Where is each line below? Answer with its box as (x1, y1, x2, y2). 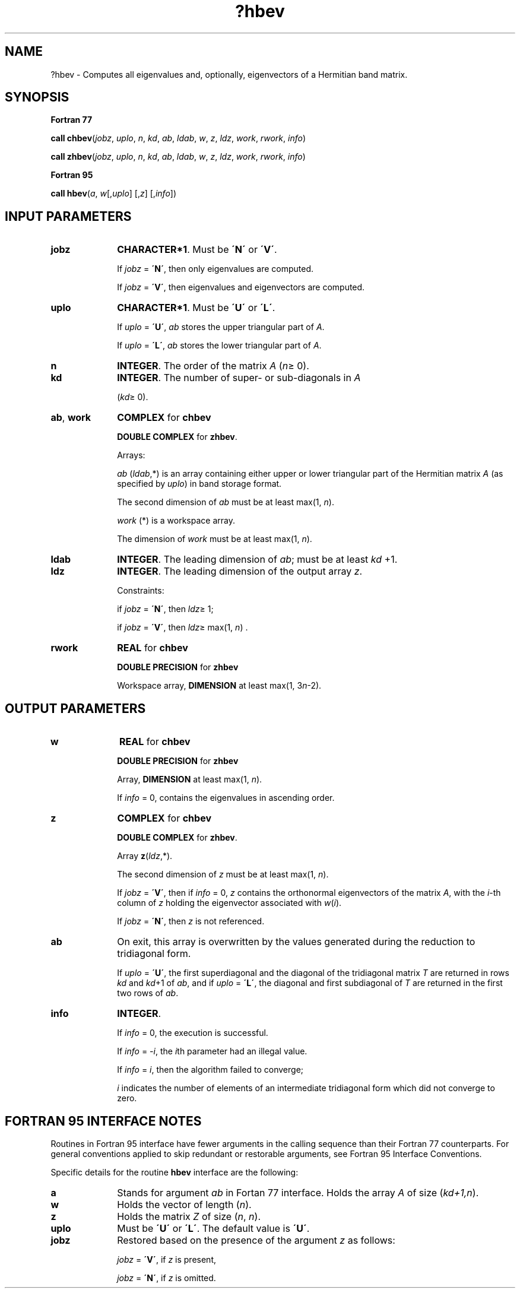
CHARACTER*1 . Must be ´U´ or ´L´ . (117, 302, 275, 314)
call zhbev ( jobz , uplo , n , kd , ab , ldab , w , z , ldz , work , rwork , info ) (50, 151, 306, 162)
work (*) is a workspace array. (117, 515, 235, 526)
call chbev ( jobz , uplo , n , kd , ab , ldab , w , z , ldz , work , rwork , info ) (50, 133, 306, 144)
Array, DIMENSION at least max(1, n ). (117, 774, 262, 785)
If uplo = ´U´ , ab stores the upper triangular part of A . (117, 322, 325, 332)
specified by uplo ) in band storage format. (117, 478, 282, 489)
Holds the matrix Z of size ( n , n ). (117, 1210, 261, 1222)
